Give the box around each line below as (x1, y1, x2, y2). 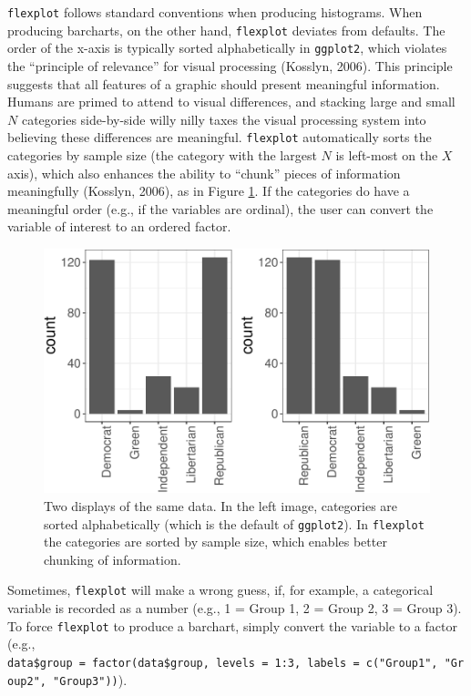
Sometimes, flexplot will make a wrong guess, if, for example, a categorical (7, 580, 434, 599)
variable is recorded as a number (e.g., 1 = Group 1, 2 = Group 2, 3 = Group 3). (7, 599, 462, 618)
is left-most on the (335, 146, 438, 164)
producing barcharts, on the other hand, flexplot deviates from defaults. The (7, 20, 445, 39)
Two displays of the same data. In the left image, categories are (44, 496, 398, 515)
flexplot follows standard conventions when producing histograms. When (7, 3, 423, 21)
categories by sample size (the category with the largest (7, 146, 317, 164)
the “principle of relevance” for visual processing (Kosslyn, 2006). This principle (7, 56, 453, 75)
